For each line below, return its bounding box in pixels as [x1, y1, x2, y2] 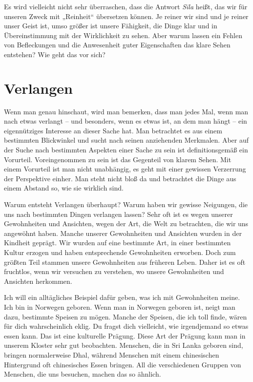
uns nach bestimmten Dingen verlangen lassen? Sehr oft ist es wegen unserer [4, 209, 233, 219]
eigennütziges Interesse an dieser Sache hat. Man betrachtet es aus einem [4, 125, 222, 135]
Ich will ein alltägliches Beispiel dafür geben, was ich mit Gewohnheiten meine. [4, 292, 240, 302]
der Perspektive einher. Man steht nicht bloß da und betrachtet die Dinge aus [4, 173, 236, 183]
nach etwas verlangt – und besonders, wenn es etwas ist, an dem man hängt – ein [4, 116, 247, 126]
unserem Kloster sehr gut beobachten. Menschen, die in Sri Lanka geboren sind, [4, 340, 243, 350]
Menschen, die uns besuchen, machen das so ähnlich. [4, 369, 161, 379]
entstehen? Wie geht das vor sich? [4, 49, 105, 59]
